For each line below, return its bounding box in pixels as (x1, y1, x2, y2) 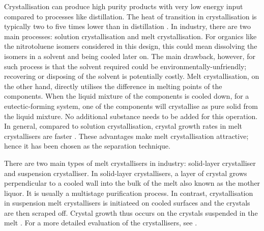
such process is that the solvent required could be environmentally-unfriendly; (4, 61, 247, 71)
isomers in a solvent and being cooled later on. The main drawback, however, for (4, 50, 255, 61)
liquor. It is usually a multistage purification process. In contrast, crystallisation (4, 187, 253, 198)
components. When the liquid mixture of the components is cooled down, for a (4, 91, 249, 101)
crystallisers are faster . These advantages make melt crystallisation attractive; (4, 130, 249, 141)
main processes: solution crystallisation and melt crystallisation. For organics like (4, 31, 257, 41)
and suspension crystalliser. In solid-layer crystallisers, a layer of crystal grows (4, 167, 247, 178)
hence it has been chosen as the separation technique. (4, 140, 170, 151)
